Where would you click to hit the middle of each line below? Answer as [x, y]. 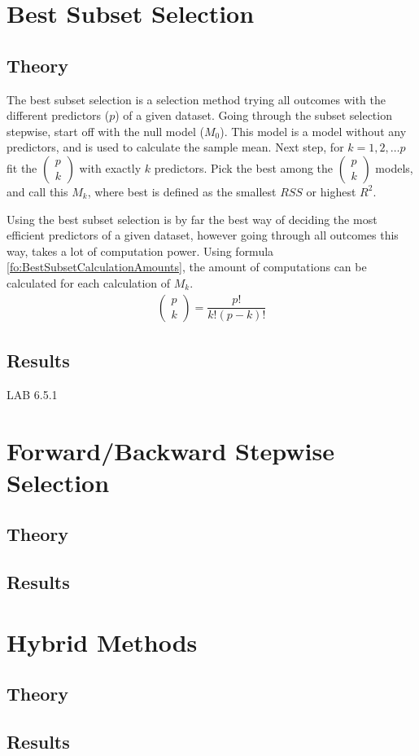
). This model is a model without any [313, 131]
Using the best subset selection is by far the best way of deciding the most [192, 219]
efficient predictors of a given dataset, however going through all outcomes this [203, 235]
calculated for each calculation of [89, 282]
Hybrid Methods [102, 642]
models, [394, 167]
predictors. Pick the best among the [244, 167]
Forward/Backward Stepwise [170, 450]
